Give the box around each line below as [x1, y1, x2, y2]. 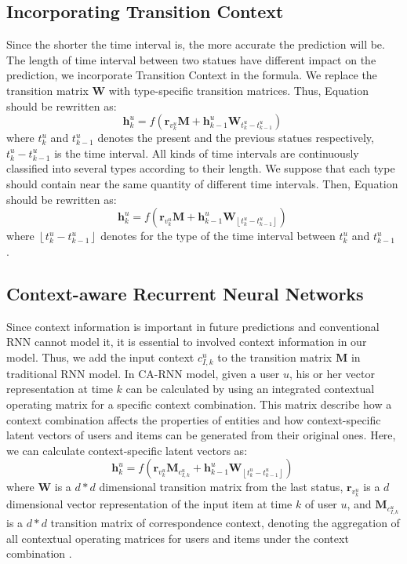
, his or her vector [289, 365, 375, 381]
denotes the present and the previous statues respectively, [97, 129, 374, 146]
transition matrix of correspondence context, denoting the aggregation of [50, 515, 400, 531]
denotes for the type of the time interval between [100, 227, 336, 244]
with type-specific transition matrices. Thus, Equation [108, 82, 369, 98]
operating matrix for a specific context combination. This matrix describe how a [6, 396, 392, 413]
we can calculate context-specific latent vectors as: [6, 442, 248, 458]
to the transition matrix [217, 348, 333, 365]
